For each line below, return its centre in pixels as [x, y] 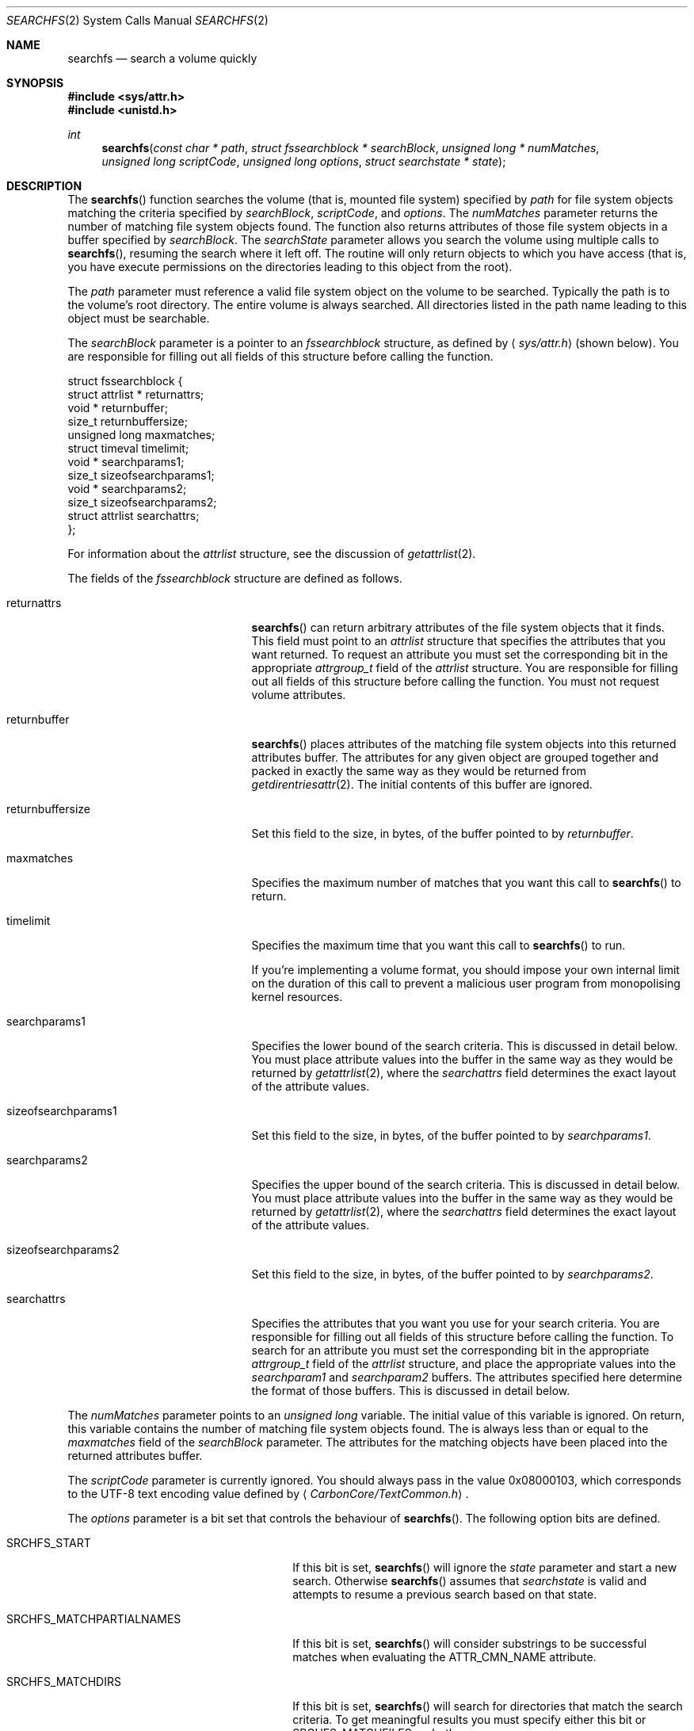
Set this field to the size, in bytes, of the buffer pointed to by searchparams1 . [451, 1135]
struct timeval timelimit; [128, 448]
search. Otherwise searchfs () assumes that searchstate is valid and [470, 1581]
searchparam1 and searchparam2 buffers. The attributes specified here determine [467, 1377]
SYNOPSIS [35, 83]
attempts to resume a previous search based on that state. [445, 1594]
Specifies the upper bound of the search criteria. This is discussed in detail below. [465, 1185]
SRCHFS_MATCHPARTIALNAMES [94, 1619]
